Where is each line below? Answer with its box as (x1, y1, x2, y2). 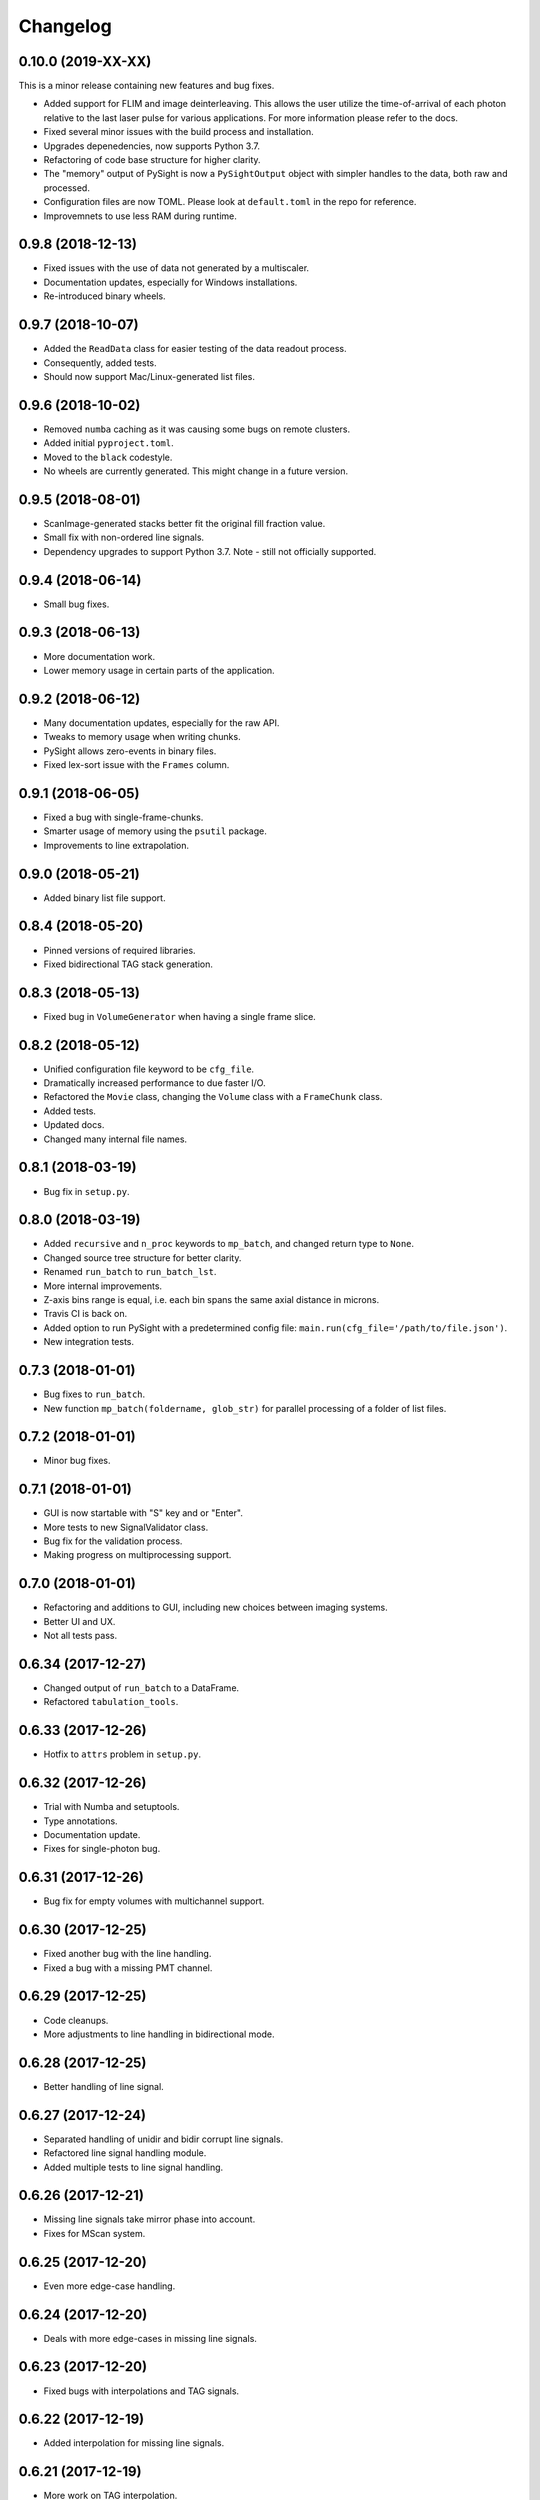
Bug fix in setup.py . (43, 1185, 130, 1197)
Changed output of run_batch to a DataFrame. (43, 1682, 240, 1694)
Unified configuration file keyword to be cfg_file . (43, 1063, 255, 1075)
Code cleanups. (43, 2014, 109, 2026)
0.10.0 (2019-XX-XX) (18, 53, 152, 70)
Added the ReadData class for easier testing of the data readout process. (43, 343, 347, 355)
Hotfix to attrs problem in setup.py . (43, 1748, 202, 1760)
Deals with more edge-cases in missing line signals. (43, 2332, 257, 2344)
